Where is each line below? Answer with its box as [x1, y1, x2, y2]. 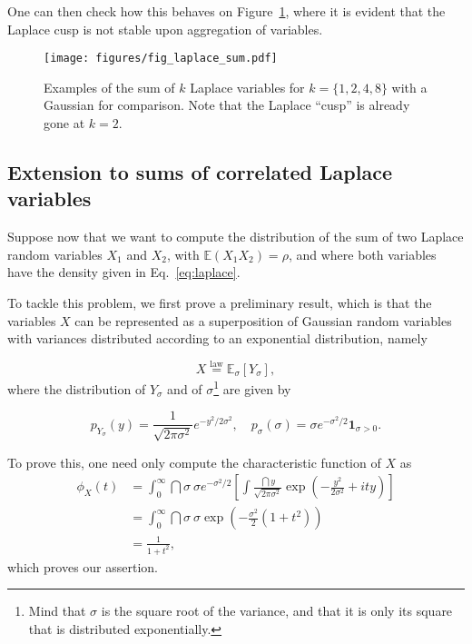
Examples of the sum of [44, 77, 175, 96]
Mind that [28, 601, 86, 620]
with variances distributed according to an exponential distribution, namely [7, 329, 428, 348]
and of [167, 379, 202, 398]
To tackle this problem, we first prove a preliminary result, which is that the [7, 293, 432, 312]
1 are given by [213, 377, 291, 398]
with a [391, 77, 428, 96]
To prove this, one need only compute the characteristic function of [7, 452, 381, 471]
